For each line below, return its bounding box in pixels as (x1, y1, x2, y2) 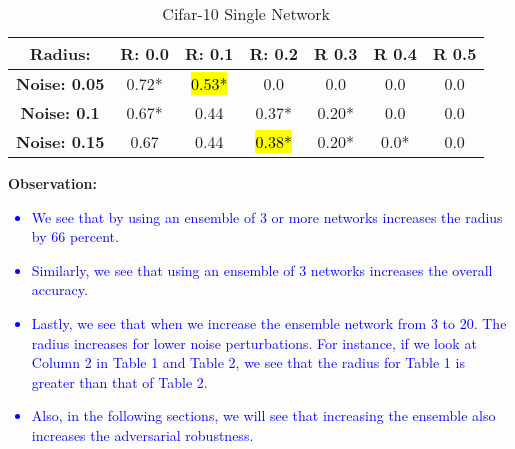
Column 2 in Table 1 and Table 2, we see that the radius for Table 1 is (31, 352, 465, 373)
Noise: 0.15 (16, 130, 105, 153)
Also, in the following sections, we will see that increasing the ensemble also (31, 405, 496, 426)
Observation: (8, 173, 98, 193)
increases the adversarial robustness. (31, 424, 254, 445)
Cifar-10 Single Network (162, 2, 330, 25)
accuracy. (31, 279, 88, 300)
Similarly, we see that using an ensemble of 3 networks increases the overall (31, 259, 493, 280)
